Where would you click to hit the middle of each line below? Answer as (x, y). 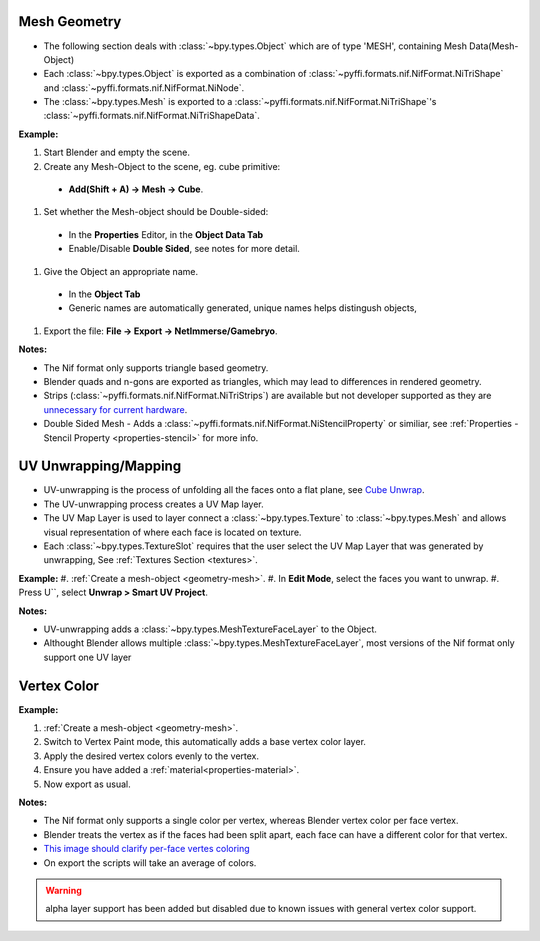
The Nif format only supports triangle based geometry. (156, 367)
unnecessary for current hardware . (115, 409)
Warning (63, 890)
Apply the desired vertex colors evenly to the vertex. (151, 756)
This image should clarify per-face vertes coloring (146, 849)
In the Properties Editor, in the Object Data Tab (166, 234)
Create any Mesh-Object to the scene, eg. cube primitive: (162, 166)
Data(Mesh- (493, 46)
